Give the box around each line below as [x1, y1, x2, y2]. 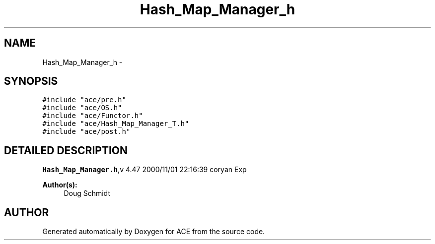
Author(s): [42, 181, 77, 189]
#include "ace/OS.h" [42, 104, 122, 112]
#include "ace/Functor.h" [42, 112, 143, 120]
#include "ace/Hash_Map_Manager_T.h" [42, 120, 189, 128]
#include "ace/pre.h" [42, 96, 126, 104]
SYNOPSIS [4, 75, 58, 88]
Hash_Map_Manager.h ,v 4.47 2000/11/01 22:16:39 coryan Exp [42, 165, 247, 174]
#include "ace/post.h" [42, 127, 131, 136]
